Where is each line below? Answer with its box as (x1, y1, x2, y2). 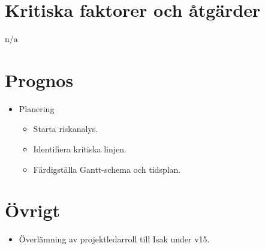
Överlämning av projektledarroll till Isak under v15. (19, 233, 210, 245)
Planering (19, 102, 55, 115)
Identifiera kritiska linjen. (33, 143, 127, 155)
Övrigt (5, 198, 61, 223)
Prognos (5, 67, 74, 92)
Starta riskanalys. (33, 122, 98, 135)
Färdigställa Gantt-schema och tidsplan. (33, 163, 181, 175)
